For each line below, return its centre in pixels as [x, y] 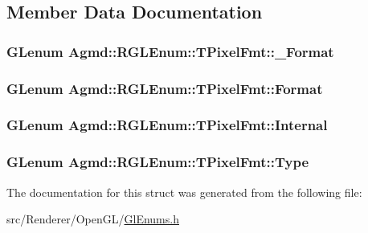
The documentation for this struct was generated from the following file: [184, 192]
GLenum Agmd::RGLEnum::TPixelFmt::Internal [167, 125]
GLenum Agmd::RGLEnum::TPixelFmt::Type [158, 162]
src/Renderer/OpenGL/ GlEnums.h [93, 219]
